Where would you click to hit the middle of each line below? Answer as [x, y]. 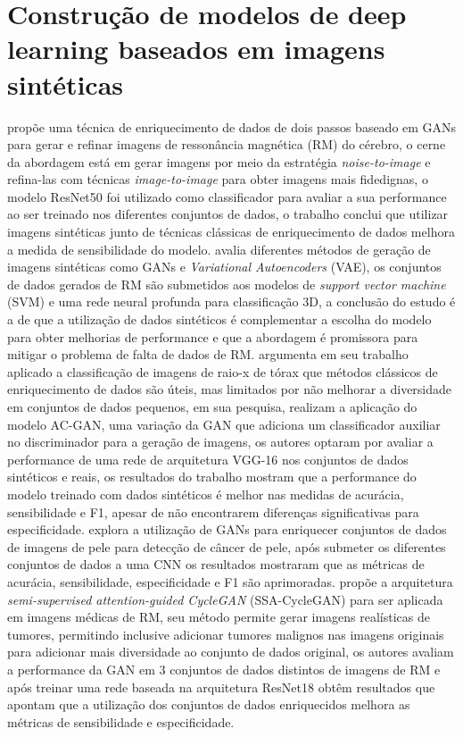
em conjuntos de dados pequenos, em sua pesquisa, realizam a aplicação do [212, 406]
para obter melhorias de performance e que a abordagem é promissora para [213, 336]
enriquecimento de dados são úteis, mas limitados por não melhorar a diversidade [230, 389]
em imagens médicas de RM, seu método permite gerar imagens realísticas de [219, 617]
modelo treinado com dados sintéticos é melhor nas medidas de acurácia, [206, 494]
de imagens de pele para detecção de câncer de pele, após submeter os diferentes [227, 546]
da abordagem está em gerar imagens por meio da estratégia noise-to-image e [219, 161]
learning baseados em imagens [196, 49]
